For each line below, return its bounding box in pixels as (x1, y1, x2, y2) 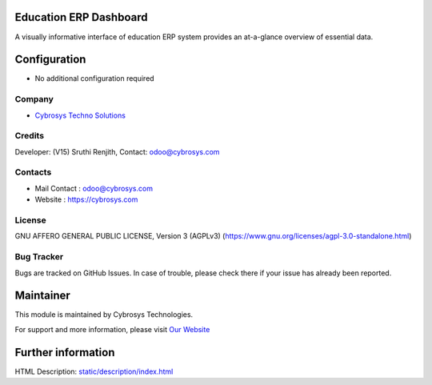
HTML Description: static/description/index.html (14, 367, 174, 376)
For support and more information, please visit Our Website (14, 324, 210, 334)
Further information (14, 345, 115, 359)
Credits (14, 130, 44, 142)
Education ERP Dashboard (14, 10, 148, 24)
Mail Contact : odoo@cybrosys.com (34, 183, 154, 193)
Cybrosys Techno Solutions (34, 110, 126, 120)
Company (14, 94, 54, 105)
